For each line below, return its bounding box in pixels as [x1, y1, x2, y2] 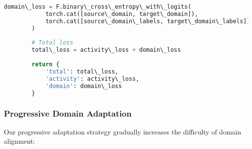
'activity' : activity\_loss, [45, 75, 140, 82]
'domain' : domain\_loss [45, 82, 122, 89]
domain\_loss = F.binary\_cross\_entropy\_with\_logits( [4, 3, 191, 10]
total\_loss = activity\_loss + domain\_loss [31, 46, 181, 54]
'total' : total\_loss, [45, 68, 119, 75]
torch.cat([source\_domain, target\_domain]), [45, 10, 198, 17]
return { [31, 61, 60, 68]
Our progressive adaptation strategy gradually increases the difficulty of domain [4, 126, 241, 136]
